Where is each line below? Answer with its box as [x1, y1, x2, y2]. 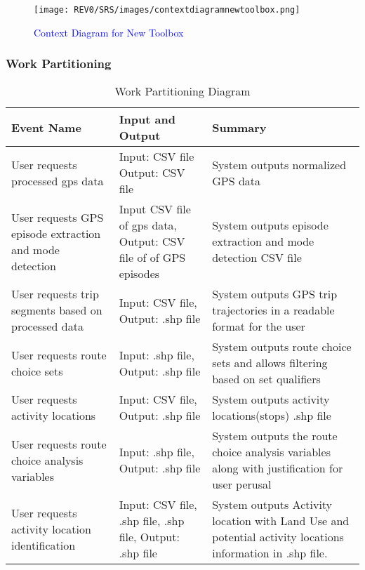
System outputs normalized [212, 156, 347, 173]
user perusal [212, 476, 272, 493]
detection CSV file [212, 249, 302, 266]
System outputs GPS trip [212, 286, 338, 303]
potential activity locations [212, 529, 344, 545]
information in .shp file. [212, 545, 328, 562]
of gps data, [119, 217, 177, 234]
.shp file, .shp [119, 512, 185, 529]
